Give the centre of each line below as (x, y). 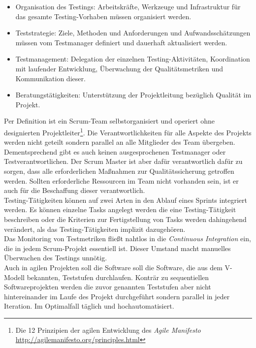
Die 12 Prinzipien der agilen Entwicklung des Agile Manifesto (108, 330)
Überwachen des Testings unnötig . (56, 258)
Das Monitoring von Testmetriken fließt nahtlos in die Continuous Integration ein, (128, 238)
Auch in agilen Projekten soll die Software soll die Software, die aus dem (113, 267)
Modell (15, 277)
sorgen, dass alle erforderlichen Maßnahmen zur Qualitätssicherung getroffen (119, 171)
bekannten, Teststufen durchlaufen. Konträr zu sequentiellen (118, 277)
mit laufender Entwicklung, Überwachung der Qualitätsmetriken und (119, 68)
